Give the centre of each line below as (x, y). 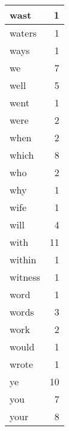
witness (25, 277)
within (23, 259)
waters (23, 33)
